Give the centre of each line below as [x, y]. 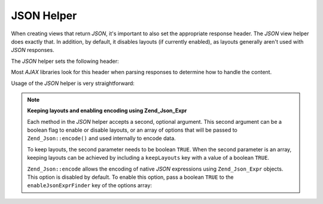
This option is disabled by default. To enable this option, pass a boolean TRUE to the [130, 177]
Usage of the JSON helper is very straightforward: [73, 83]
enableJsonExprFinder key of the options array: [90, 185]
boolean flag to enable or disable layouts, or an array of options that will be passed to [132, 130]
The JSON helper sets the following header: [65, 61]
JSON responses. [33, 50]
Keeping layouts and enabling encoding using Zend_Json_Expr [107, 111]
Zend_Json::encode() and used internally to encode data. [101, 138]
